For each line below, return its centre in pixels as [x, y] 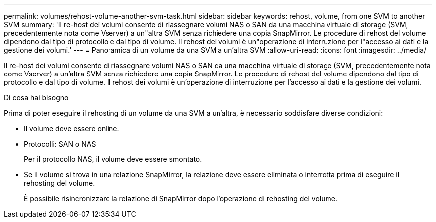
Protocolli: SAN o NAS [60, 144]
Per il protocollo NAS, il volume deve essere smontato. [113, 159]
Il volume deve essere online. [72, 128]
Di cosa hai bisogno [36, 98]
